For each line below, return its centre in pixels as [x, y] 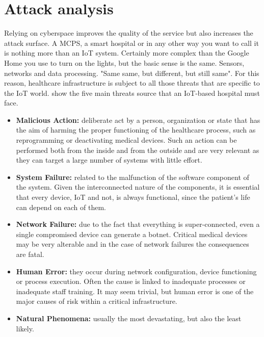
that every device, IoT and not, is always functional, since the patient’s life [133, 197]
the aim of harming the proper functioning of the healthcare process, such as [136, 130]
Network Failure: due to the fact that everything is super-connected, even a [138, 224]
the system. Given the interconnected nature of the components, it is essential [138, 187]
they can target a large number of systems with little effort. [109, 160]
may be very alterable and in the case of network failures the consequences [133, 244]
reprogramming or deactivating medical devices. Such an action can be [126, 140]
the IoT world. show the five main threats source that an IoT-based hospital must [132, 93]
